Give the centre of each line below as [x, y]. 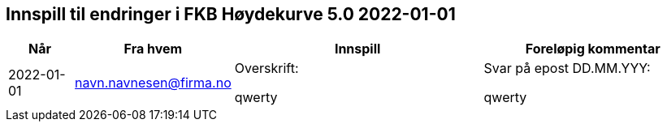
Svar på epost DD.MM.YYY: [567, 68]
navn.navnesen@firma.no [153, 83]
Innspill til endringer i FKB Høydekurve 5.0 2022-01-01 [231, 14]
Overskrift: [266, 68]
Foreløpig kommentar [593, 49]
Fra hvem [153, 49]
